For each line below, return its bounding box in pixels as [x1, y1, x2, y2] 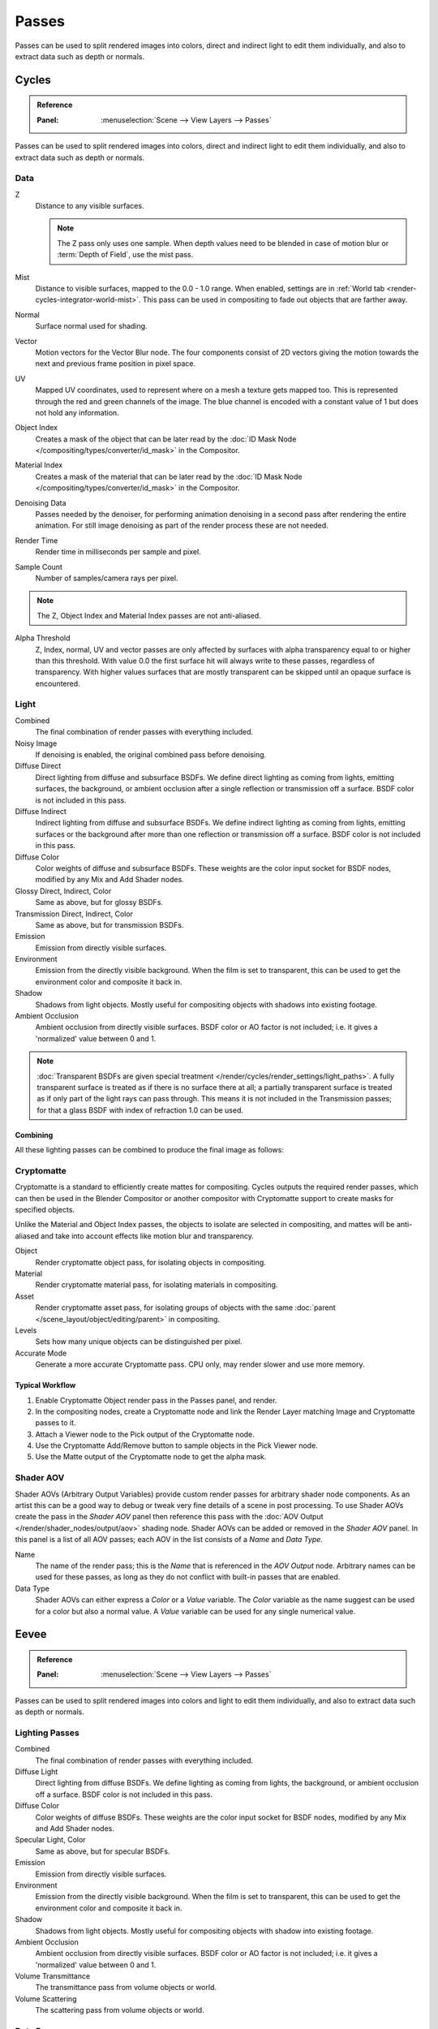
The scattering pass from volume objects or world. [35, 2005, 204, 2015]
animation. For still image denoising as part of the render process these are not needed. [35, 520, 328, 531]
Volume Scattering [15, 1993, 77, 2004]
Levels [15, 1325, 37, 1335]
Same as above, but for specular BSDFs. [35, 1846, 170, 1856]
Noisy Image [15, 739, 58, 748]
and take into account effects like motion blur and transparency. [41, 1230, 255, 1241]
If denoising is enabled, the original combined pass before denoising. [35, 750, 267, 760]
